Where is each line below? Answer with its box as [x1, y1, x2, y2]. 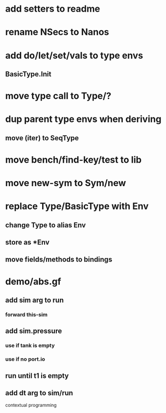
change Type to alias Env [5, 221, 86, 229]
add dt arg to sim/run [5, 389, 74, 397]
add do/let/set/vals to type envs [5, 49, 143, 61]
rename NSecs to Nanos [5, 26, 109, 38]
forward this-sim [5, 311, 48, 318]
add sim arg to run [5, 296, 64, 305]
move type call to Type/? [5, 90, 112, 102]
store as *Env [5, 238, 50, 247]
